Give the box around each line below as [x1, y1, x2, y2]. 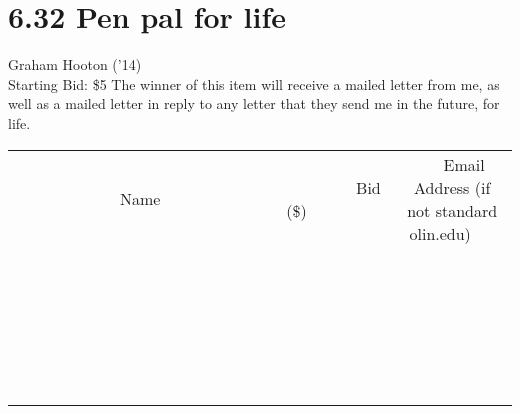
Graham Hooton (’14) [8, 54, 142, 75]
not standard [407, 198, 498, 222]
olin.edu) [409, 221, 471, 245]
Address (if [414, 175, 491, 199]
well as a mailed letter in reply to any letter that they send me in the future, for [8, 93, 500, 114]
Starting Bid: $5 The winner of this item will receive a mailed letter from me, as [8, 73, 500, 94]
